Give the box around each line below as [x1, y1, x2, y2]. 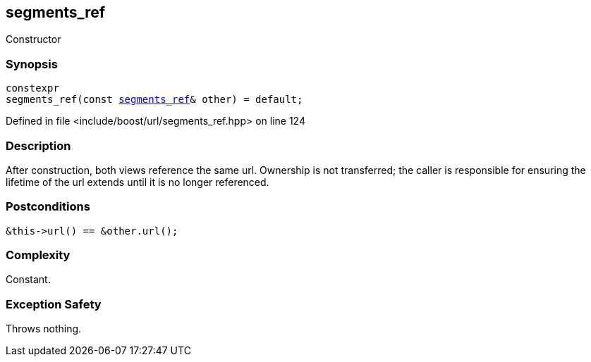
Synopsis [6, 56, 58, 71]
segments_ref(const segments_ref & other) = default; [6, 94, 303, 106]
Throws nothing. [6, 323, 82, 335]
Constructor [6, 33, 61, 46]
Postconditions [6, 199, 90, 214]
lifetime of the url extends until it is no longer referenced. [6, 175, 269, 188]
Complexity [6, 248, 71, 263]
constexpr [6, 82, 59, 94]
